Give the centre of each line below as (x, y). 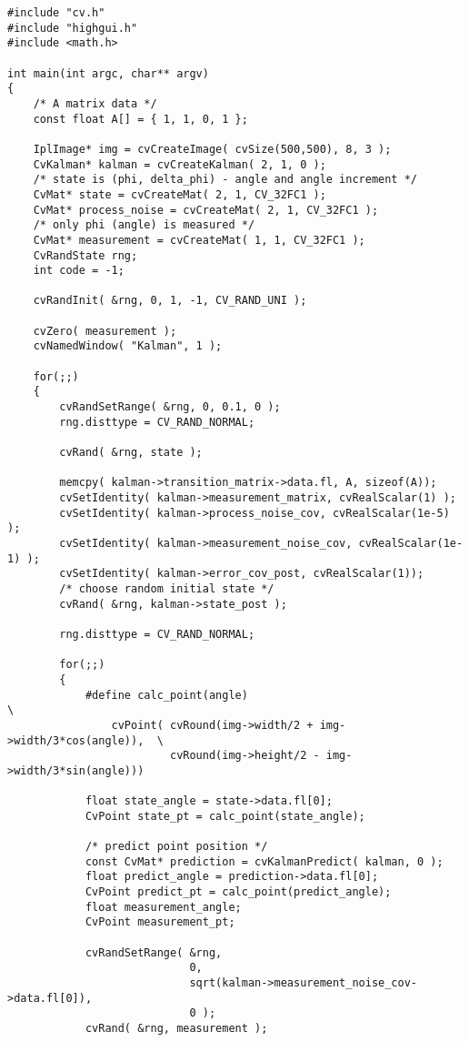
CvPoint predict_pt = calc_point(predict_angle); (238, 892)
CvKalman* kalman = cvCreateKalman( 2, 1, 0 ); (180, 164)
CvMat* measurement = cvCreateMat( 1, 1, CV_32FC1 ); (199, 240)
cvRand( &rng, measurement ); (176, 1028)
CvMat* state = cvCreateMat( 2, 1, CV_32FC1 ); (180, 194)
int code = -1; (79, 271)
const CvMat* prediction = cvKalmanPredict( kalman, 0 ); (264, 861)
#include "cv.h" (56, 13)
